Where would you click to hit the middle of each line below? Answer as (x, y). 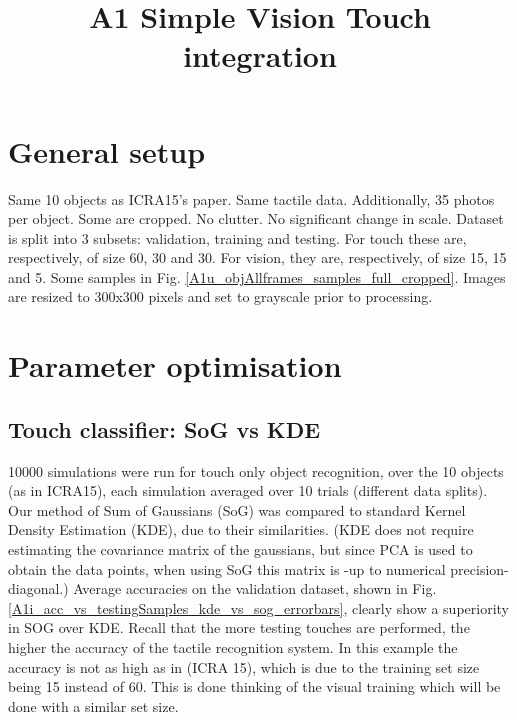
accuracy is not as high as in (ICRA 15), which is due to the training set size (244, 666)
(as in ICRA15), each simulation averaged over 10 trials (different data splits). (248, 490)
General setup (107, 150)
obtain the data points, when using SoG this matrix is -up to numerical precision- (258, 568)
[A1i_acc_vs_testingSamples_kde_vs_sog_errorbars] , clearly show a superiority (259, 607)
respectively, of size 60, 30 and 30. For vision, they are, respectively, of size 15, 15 (257, 257)
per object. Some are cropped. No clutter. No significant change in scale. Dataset (256, 218)
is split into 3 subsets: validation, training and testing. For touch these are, (237, 237)
